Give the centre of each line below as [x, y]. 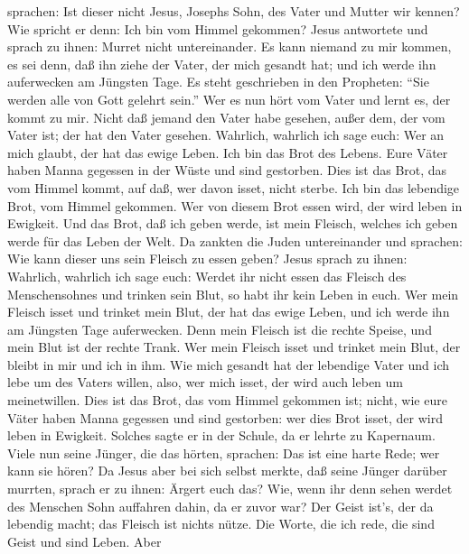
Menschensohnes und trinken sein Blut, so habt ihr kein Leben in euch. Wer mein [233, 294]
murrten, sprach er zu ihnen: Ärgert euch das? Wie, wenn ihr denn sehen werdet [230, 489]
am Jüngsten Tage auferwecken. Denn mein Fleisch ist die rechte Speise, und [220, 329]
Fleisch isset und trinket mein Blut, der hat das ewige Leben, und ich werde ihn [229, 312]
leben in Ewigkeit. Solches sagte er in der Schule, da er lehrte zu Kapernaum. [221, 435]
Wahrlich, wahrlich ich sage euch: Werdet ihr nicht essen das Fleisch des [207, 276]
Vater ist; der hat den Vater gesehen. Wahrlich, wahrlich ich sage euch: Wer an [226, 135]
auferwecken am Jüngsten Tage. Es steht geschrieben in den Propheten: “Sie [218, 82]
